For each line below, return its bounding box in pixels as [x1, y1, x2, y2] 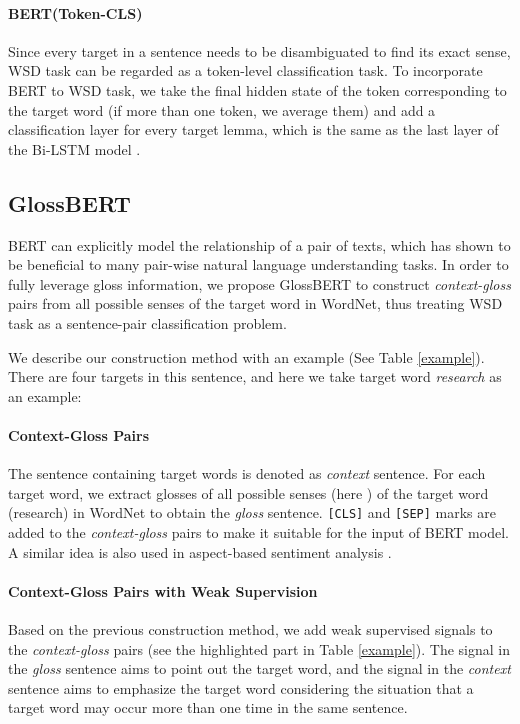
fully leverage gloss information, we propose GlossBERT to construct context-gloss [8, 273, 511, 294]
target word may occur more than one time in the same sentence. [8, 697, 408, 718]
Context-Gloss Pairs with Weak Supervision [8, 580, 318, 601]
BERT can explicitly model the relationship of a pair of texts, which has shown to [8, 234, 511, 255]
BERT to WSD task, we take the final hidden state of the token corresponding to [8, 79, 507, 100]
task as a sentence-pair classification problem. [8, 312, 287, 333]
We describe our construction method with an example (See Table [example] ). [8, 346, 485, 367]
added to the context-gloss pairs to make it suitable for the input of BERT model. [8, 521, 509, 542]
